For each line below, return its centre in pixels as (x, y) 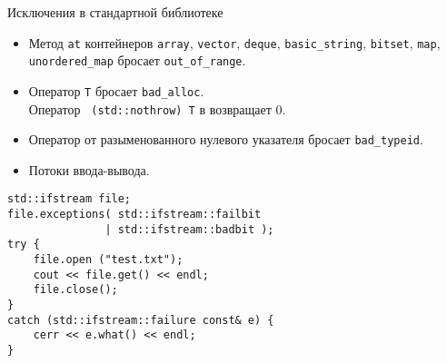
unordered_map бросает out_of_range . (137, 60)
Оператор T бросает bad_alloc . (116, 90)
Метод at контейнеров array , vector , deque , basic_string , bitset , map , (234, 42)
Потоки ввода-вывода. (89, 169)
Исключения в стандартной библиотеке (115, 12)
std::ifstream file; (70, 199)
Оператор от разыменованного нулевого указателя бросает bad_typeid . (226, 139)
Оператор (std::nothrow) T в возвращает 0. (157, 108)
